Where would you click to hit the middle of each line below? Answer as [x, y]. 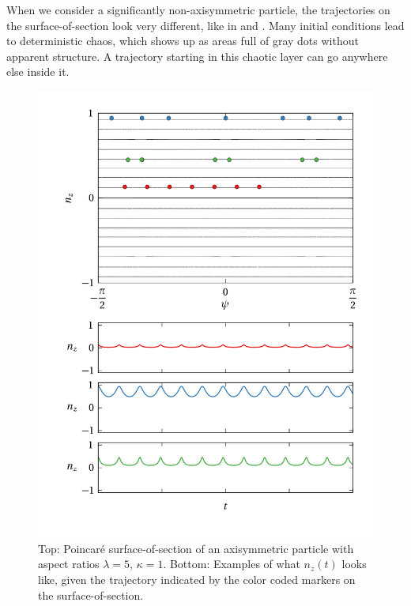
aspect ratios [69, 564]
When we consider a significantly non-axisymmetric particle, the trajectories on [198, 9]
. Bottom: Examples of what [232, 564]
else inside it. [38, 72]
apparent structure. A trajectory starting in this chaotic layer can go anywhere [197, 56]
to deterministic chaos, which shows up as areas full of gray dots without [183, 41]
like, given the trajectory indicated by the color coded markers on [197, 580]
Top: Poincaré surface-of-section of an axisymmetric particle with [196, 548]
